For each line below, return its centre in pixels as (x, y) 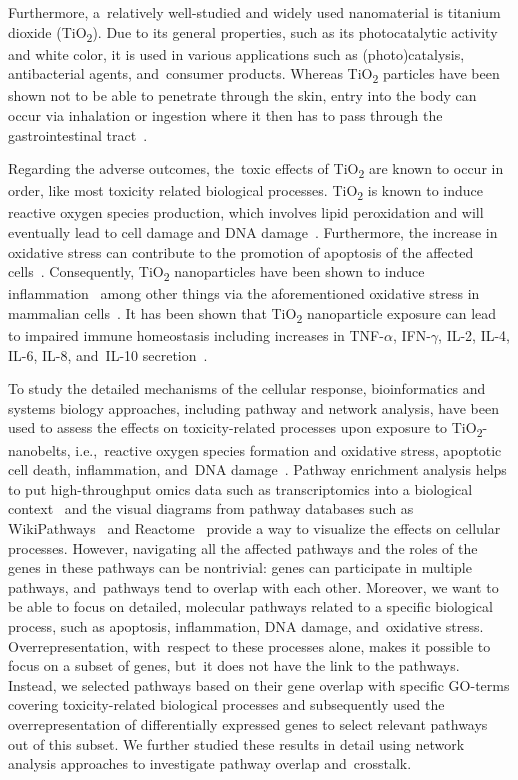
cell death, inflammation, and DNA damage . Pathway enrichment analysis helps (257, 469)
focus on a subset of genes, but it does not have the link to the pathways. (234, 665)
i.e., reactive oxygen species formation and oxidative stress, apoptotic (288, 449)
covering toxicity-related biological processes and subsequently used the (226, 704)
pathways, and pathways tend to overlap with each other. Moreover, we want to (253, 586)
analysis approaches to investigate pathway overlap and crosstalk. (210, 763)
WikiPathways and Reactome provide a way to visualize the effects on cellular (254, 527)
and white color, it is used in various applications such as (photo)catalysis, (236, 53)
